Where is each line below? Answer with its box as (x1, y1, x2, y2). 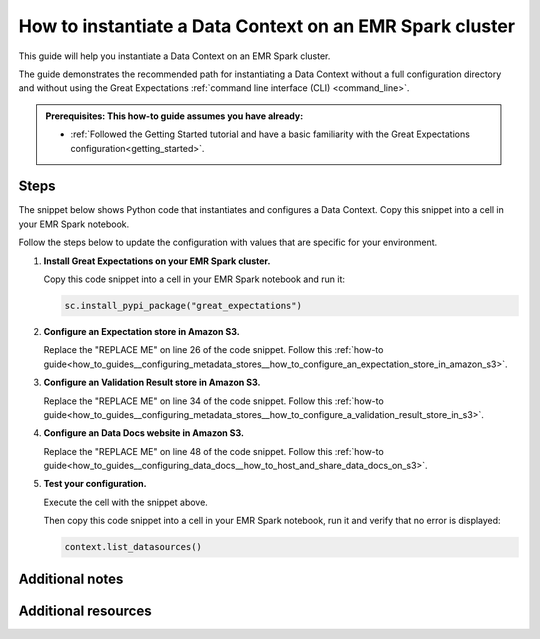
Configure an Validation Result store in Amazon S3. (43, 376, 261, 389)
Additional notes (18, 570, 124, 587)
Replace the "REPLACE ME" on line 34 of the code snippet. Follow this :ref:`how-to (43, 395, 384, 407)
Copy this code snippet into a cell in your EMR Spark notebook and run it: (43, 273, 345, 285)
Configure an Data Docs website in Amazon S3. (43, 427, 245, 439)
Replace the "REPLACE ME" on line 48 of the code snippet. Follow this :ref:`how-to (43, 445, 384, 457)
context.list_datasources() (64, 541, 202, 553)
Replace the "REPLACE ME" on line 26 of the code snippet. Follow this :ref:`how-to (43, 344, 384, 356)
